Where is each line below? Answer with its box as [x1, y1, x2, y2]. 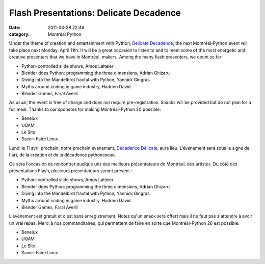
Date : [9, 25, 21, 30]
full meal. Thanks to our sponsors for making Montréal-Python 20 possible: [9, 106, 161, 112]
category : [9, 31, 30, 37]
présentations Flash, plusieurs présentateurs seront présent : [9, 167, 132, 174]
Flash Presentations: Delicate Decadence [9, 7, 181, 18]
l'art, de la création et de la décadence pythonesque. [9, 152, 116, 158]
